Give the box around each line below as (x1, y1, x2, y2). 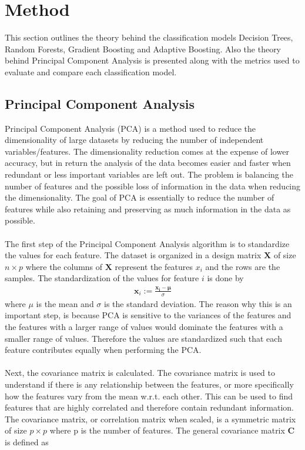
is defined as (5, 435, 49, 448)
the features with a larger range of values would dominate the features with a (5, 321, 283, 333)
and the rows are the (205, 260, 280, 272)
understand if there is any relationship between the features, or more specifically (5, 378, 294, 390)
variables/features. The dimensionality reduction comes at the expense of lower (5, 145, 289, 157)
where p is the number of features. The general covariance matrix (49, 424, 285, 436)
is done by (207, 272, 244, 284)
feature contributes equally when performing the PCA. (5, 344, 202, 356)
